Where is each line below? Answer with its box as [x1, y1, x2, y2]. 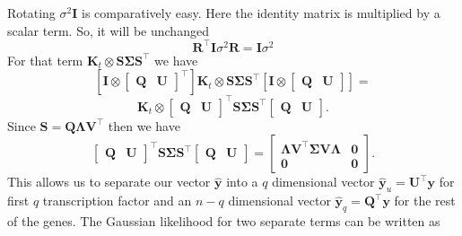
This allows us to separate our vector [7, 172, 211, 191]
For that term [7, 50, 83, 69]
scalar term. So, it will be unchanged [7, 21, 209, 39]
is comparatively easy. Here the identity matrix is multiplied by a [82, 4, 440, 22]
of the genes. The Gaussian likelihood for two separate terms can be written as [7, 211, 440, 230]
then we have [108, 116, 180, 135]
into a [226, 172, 258, 191]
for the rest [394, 191, 456, 210]
